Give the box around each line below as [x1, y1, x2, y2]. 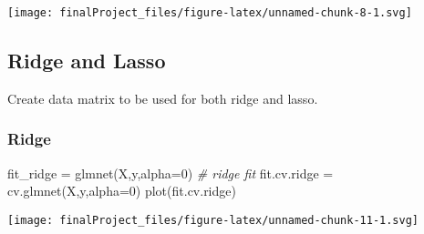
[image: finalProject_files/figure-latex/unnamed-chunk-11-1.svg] [7, 213, 419, 227]
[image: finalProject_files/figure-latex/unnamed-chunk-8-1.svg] [7, 6, 412, 19]
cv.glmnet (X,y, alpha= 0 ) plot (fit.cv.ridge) [7, 181, 236, 200]
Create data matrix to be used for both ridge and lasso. [7, 88, 318, 107]
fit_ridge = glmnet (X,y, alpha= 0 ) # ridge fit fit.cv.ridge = [7, 163, 334, 182]
